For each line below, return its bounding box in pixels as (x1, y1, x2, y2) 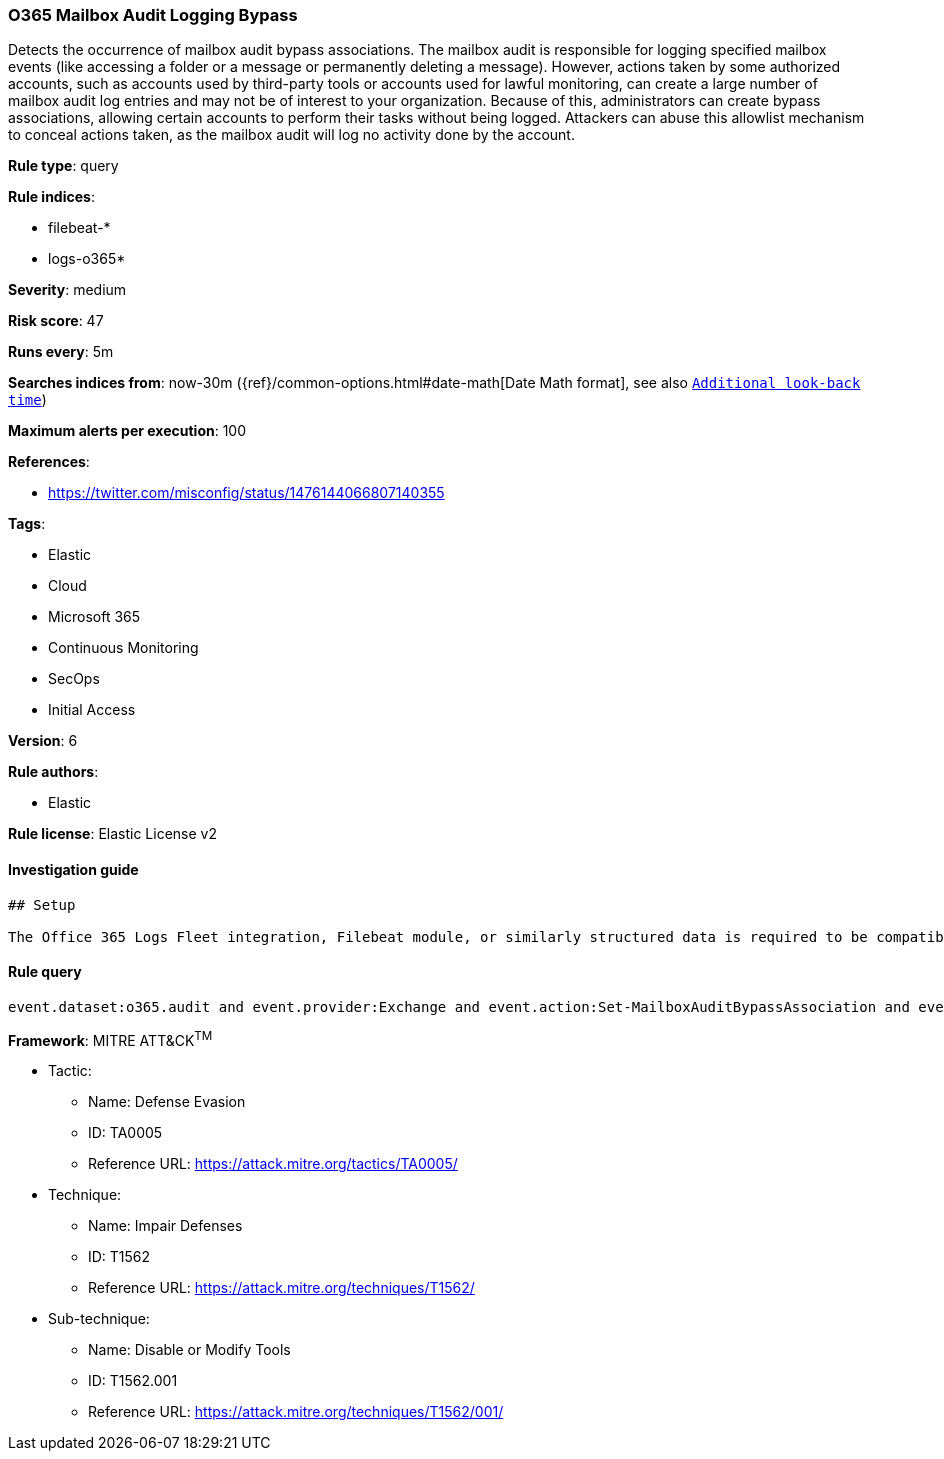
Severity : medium (8, 281, 127, 299)
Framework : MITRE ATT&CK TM (8, 1028, 213, 1049)
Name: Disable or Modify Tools (88, 1341, 291, 1359)
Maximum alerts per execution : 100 (8, 422, 247, 440)
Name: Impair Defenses (88, 1217, 243, 1235)
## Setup (8, 896, 76, 913)
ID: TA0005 (88, 1124, 163, 1142)
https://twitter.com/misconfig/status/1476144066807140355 (48, 484, 445, 502)
